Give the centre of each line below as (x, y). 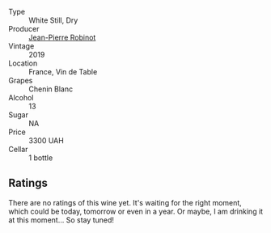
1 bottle (41, 158)
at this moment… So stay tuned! (61, 220)
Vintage (21, 46)
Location (23, 63)
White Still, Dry (53, 20)
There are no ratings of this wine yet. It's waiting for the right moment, (125, 202)
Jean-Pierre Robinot (62, 37)
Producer (24, 29)
